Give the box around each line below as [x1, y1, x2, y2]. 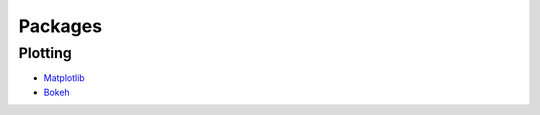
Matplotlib [43, 72, 85, 84]
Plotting [18, 44, 72, 62]
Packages [18, 15, 103, 37]
